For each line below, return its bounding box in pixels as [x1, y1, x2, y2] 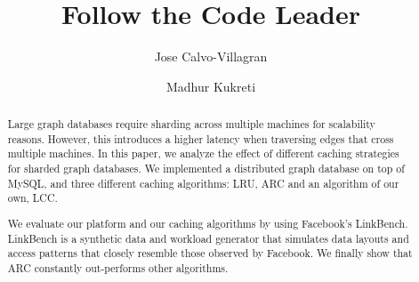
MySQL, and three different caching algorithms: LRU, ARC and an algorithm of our [7, 175, 399, 190]
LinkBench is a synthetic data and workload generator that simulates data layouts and [7, 230, 409, 246]
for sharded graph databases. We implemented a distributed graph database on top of [7, 161, 405, 176]
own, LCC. [7, 190, 58, 205]
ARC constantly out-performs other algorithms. [7, 260, 229, 275]
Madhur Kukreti [165, 77, 256, 95]
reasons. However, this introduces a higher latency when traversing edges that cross [7, 131, 394, 146]
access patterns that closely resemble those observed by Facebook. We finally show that [7, 246, 413, 261]
